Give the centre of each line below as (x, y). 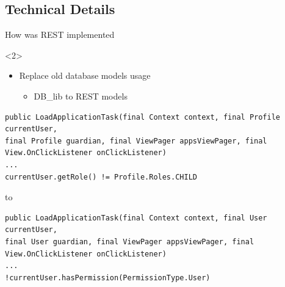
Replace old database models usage (85, 75)
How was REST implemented (60, 35)
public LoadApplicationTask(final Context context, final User (136, 218)
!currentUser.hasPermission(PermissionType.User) (108, 278)
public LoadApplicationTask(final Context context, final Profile (143, 117)
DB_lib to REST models (81, 96)
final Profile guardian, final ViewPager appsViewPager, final (136, 141)
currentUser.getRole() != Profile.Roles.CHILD (101, 177)
